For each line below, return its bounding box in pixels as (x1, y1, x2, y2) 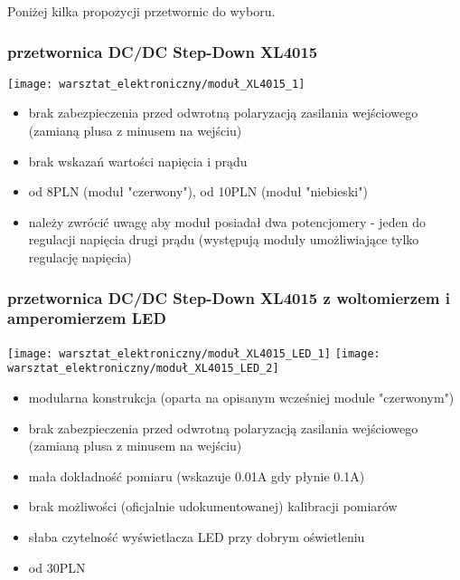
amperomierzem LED (7, 307, 166, 329)
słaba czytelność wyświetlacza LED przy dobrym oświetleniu (28, 528, 365, 547)
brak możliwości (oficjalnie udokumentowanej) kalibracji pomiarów (28, 497, 398, 516)
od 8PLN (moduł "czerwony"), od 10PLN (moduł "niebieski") (28, 182, 368, 201)
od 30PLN (28, 557, 86, 576)
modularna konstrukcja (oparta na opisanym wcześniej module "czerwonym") (28, 388, 455, 407)
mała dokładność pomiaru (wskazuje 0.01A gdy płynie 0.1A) (28, 466, 365, 485)
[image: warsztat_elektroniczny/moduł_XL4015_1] (7, 77, 305, 90)
